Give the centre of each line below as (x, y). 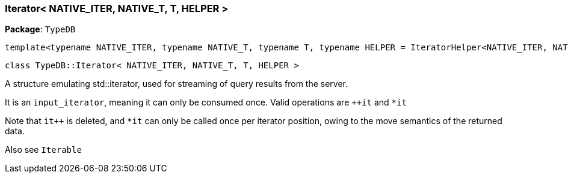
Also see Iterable (43, 150)
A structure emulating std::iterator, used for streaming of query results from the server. (177, 84)
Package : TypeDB (40, 29)
